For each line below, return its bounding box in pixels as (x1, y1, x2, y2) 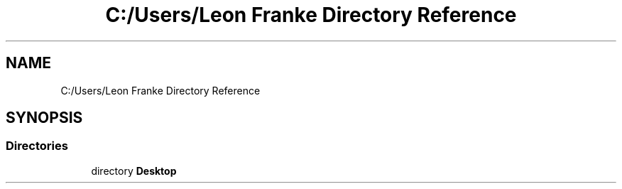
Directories (6, 139, 68, 153)
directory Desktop (91, 164, 177, 177)
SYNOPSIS (6, 109, 83, 127)
